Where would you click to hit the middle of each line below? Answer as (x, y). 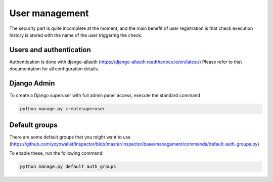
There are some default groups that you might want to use (70, 137)
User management (49, 13)
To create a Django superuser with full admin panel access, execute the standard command (105, 96)
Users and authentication (50, 50)
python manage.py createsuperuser (63, 109)
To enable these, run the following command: (56, 153)
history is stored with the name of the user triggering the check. (76, 35)
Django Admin (32, 83)
